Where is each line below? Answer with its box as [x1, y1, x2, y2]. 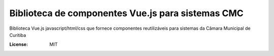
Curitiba [9, 32, 26, 38]
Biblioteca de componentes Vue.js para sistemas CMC [9, 8, 244, 19]
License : [9, 41, 28, 47]
